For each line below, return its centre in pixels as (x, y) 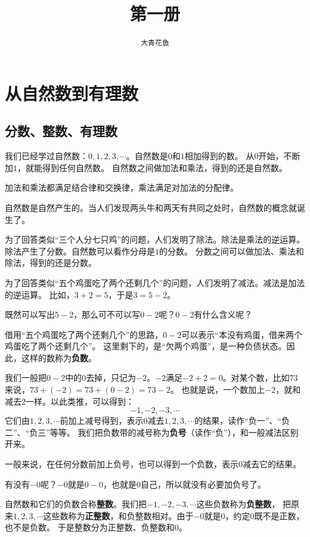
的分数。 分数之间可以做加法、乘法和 (232, 251)
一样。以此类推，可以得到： (80, 401)
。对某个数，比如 (256, 378)
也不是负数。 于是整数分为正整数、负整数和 (90, 527)
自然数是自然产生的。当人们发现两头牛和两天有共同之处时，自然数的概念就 (151, 207)
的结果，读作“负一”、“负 (242, 420)
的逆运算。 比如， (40, 294)
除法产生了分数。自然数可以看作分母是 (80, 251)
